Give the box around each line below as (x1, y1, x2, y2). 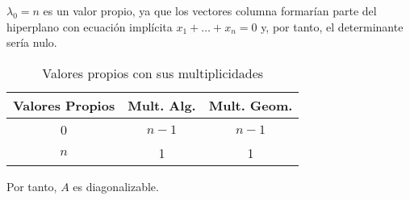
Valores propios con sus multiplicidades (42, 63, 264, 82)
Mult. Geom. (208, 95, 293, 115)
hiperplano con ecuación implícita (6, 18, 173, 35)
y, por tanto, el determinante (261, 18, 404, 35)
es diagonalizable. (73, 177, 159, 194)
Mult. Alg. (128, 95, 196, 115)
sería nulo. (6, 34, 57, 51)
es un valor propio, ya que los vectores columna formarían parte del (43, 2, 377, 19)
